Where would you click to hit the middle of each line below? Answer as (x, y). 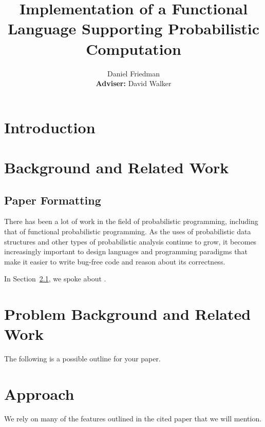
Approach (39, 394)
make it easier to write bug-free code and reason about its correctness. (115, 261)
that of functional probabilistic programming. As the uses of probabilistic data (128, 231)
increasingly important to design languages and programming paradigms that (126, 251)
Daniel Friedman (134, 73)
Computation (134, 48)
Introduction (50, 127)
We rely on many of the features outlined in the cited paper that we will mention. (133, 419)
